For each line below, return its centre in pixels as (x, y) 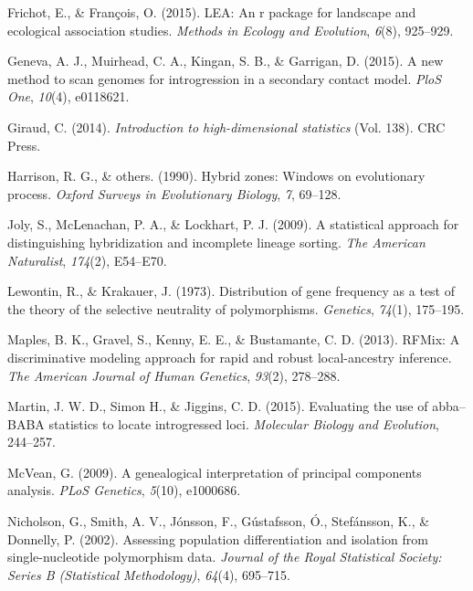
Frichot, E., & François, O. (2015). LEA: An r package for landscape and (212, 12)
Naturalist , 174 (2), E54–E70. (87, 260)
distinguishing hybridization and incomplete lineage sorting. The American (216, 242)
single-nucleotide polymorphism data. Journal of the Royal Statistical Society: (225, 557)
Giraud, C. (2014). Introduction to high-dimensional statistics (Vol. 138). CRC (226, 127)
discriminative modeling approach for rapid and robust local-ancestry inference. (230, 357)
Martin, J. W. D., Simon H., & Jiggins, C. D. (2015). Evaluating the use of (218, 406)
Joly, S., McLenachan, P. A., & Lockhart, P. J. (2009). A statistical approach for (233, 224)
